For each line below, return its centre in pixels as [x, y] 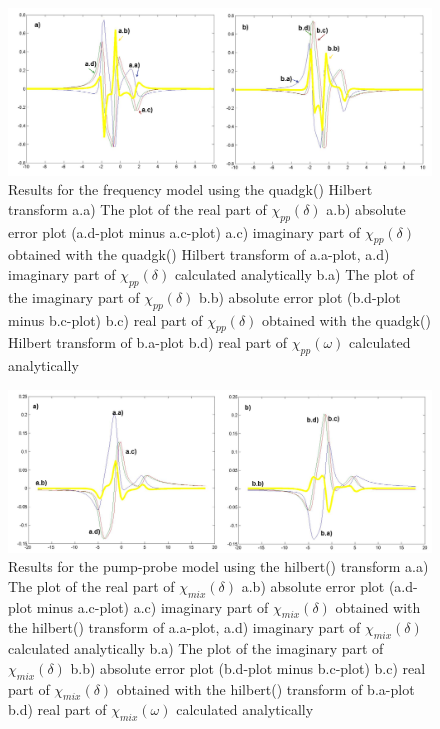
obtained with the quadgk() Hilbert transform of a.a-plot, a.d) [199, 254]
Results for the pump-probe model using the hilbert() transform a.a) [218, 566]
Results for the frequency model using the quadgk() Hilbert [190, 189]
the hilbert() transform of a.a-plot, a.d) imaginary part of [184, 627]
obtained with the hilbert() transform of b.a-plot [265, 688]
